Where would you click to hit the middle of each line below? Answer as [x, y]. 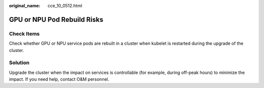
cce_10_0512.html [65, 6]
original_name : [25, 6]
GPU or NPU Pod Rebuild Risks [56, 19]
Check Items [24, 34]
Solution [19, 63]
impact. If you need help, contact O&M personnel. [59, 79]
